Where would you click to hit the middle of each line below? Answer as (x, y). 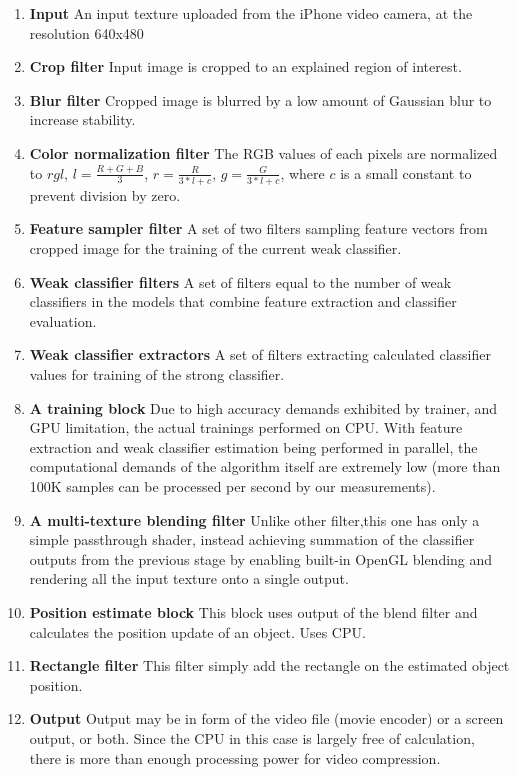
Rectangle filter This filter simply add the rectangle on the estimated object (269, 665)
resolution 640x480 (86, 32)
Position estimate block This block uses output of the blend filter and (253, 611)
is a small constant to (406, 172)
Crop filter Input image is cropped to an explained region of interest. (245, 66)
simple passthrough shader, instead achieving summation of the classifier (252, 539)
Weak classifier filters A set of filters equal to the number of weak (240, 281)
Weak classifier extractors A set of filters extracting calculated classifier (260, 354)
